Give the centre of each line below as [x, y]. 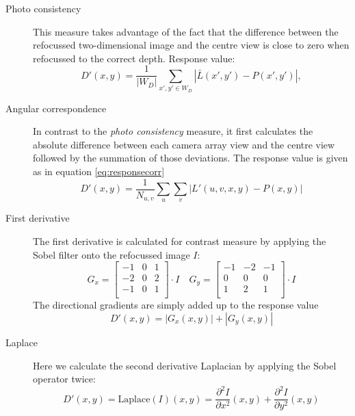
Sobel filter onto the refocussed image [111, 254]
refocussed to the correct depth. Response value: [134, 58]
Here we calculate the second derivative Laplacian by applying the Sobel [185, 365]
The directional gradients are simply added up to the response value [176, 305]
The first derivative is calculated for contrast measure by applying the [180, 241]
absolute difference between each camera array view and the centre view [184, 144]
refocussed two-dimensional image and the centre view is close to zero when [191, 45]
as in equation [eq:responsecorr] [99, 171]
